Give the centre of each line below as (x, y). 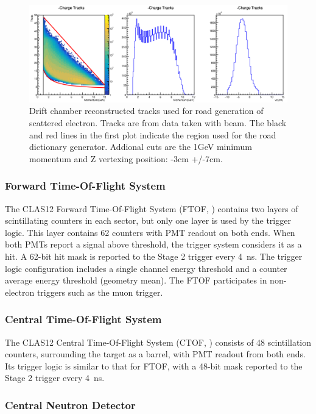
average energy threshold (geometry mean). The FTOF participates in (136, 280)
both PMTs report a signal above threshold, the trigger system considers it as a (153, 244)
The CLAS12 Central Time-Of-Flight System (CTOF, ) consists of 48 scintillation (158, 342)
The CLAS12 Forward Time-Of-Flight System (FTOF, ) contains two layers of (152, 208)
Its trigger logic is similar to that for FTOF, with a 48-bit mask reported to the (154, 366)
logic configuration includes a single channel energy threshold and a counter (146, 268)
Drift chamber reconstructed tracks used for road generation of (146, 111)
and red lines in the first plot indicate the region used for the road (153, 134)
